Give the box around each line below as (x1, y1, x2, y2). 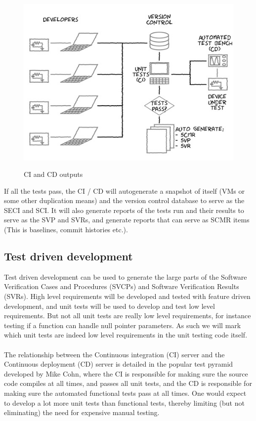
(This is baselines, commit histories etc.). (4, 224, 128, 235)
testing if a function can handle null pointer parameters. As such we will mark (4, 320, 241, 330)
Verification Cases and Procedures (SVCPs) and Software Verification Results (4, 281, 239, 292)
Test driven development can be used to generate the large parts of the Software (4, 271, 247, 282)
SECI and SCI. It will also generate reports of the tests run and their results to (4, 205, 244, 215)
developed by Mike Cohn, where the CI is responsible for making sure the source (4, 368, 248, 379)
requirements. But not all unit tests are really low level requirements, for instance (4, 310, 251, 321)
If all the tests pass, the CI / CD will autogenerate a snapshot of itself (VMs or (4, 185, 245, 196)
